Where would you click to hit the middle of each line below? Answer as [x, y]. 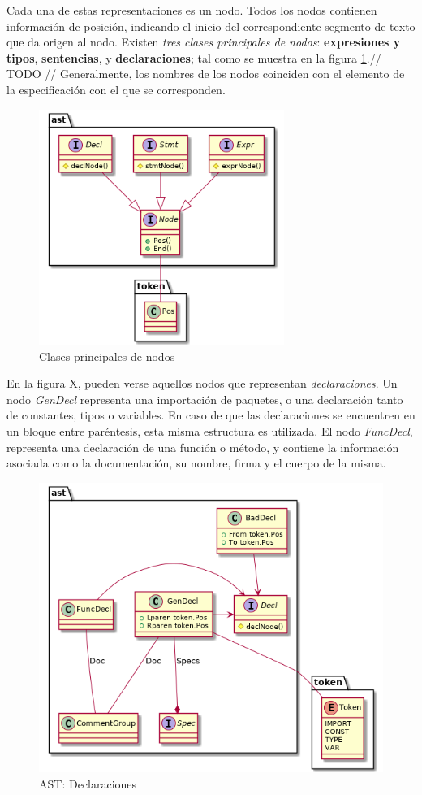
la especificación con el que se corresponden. [116, 89]
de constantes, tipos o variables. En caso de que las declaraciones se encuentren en [211, 415]
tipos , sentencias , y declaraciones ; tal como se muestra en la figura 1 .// [194, 57]
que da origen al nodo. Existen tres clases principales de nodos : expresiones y [204, 42]
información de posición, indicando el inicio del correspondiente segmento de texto [211, 26]
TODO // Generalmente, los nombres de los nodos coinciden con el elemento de [206, 74]
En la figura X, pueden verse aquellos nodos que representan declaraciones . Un [202, 383]
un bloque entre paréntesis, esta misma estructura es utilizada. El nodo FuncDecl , [210, 430]
